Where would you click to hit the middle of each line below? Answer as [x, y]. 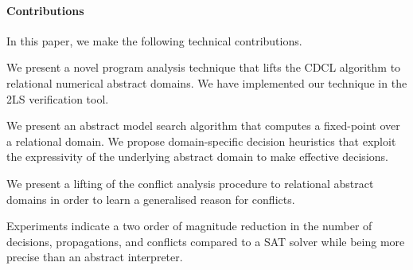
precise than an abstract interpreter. [95, 257]
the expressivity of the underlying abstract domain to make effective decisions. [197, 157]
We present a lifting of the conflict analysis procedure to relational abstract [190, 183]
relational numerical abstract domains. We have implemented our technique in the [207, 82]
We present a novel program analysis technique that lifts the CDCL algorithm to [204, 67]
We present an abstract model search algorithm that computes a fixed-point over [203, 125]
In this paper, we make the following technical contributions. [154, 40]
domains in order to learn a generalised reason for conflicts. [151, 199]
